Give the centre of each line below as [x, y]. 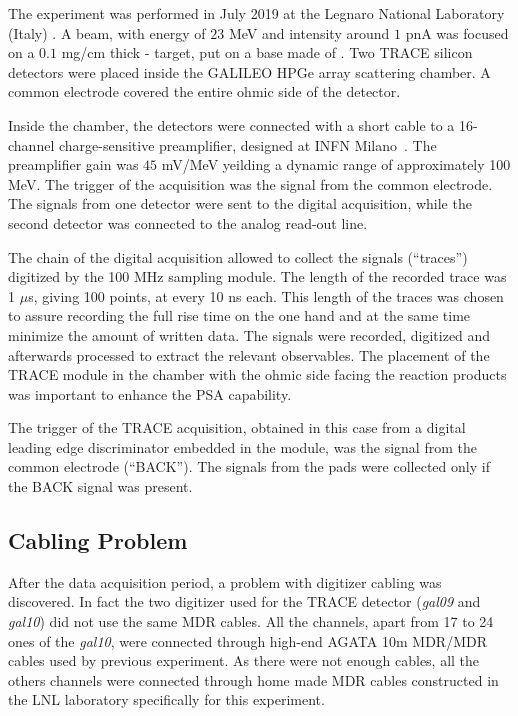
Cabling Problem [98, 540]
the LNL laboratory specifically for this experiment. [166, 699]
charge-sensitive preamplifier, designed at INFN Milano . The [247, 144]
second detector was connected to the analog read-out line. [188, 222]
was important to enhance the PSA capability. [150, 393]
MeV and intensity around [309, 32]
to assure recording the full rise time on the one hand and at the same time [239, 315]
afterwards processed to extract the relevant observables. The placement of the [249, 354]
